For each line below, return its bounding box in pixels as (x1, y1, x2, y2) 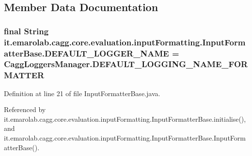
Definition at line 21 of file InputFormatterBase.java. (4, 88, 160, 98)
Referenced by (4, 104, 46, 114)
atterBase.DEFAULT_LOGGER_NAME (4, 47, 169, 59)
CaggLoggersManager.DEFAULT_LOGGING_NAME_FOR (4, 58, 248, 70)
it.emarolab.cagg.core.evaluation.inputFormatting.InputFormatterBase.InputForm (4, 133, 246, 143)
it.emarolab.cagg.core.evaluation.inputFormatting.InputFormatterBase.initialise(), (4, 113, 246, 124)
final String (4, 25, 49, 37)
